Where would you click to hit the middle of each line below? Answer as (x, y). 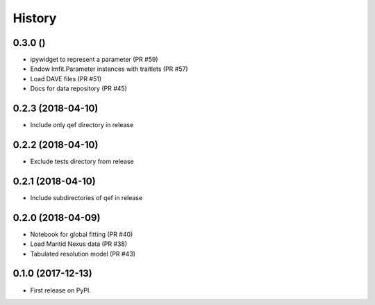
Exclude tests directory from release (82, 162)
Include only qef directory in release (82, 125)
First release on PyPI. (61, 290)
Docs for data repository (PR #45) (79, 89)
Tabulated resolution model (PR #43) (83, 254)
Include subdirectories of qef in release (86, 197)
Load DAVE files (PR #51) (66, 79)
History (35, 18)
